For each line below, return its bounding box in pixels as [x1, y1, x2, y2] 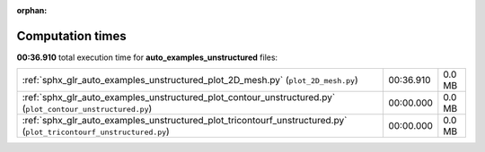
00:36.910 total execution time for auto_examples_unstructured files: [16, 52, 278, 63]
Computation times [16, 28, 127, 44]
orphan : [16, 5, 48, 15]
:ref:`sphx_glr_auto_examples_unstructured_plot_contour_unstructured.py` [22, 91, 336, 104]
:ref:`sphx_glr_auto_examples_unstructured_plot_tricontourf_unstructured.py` [22, 114, 348, 127]
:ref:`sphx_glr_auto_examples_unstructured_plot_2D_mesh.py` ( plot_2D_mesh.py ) [22, 74, 358, 87]
